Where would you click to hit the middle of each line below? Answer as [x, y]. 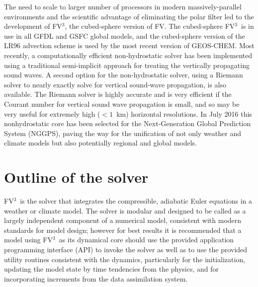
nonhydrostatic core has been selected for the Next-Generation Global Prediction [128, 123]
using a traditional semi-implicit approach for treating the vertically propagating [127, 65]
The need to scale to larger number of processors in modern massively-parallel [123, 6]
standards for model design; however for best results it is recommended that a [123, 230]
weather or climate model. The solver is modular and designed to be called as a [125, 210]
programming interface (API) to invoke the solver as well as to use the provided [126, 249]
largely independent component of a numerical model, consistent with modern [123, 220]
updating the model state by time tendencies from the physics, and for [112, 269]
